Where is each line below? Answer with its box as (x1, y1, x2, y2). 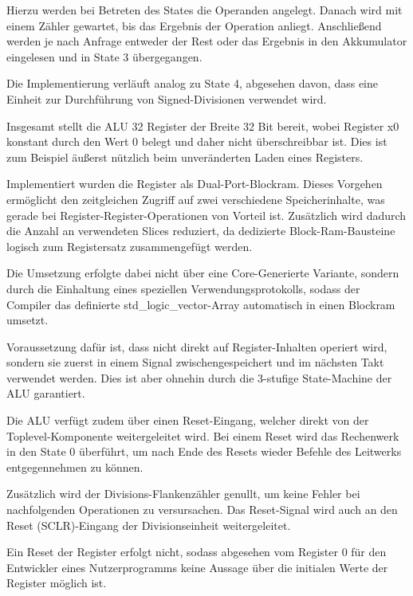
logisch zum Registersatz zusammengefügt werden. (6, 237, 253, 254)
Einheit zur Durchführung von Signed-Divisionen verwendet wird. (6, 90, 327, 107)
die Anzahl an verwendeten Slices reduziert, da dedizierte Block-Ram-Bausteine (6, 222, 395, 239)
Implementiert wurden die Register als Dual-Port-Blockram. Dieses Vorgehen (6, 175, 383, 192)
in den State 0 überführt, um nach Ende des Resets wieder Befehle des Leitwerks (6, 443, 402, 460)
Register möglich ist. (6, 574, 107, 591)
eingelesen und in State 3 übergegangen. (6, 48, 203, 65)
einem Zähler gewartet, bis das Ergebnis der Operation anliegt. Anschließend (6, 17, 382, 33)
